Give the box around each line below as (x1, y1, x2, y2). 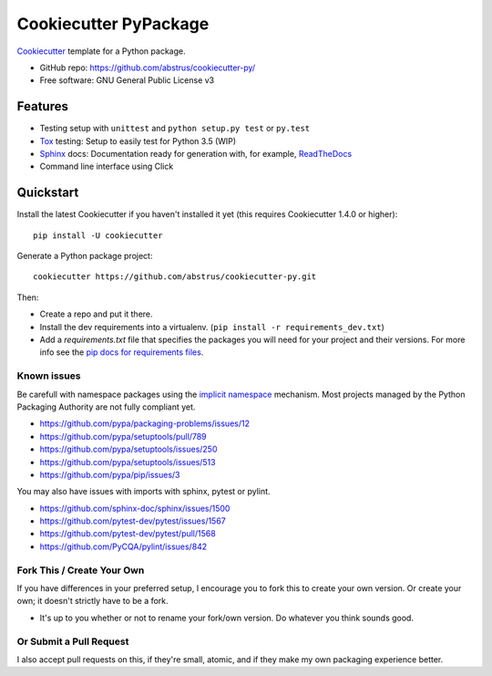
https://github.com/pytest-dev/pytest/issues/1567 (39, 515, 227, 526)
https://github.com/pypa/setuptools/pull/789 (39, 431, 207, 442)
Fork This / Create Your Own (16, 564, 145, 577)
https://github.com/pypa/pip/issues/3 (39, 469, 180, 480)
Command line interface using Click (39, 161, 174, 172)
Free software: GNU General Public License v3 (39, 75, 215, 86)
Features (16, 99, 68, 114)
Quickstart (16, 185, 79, 201)
